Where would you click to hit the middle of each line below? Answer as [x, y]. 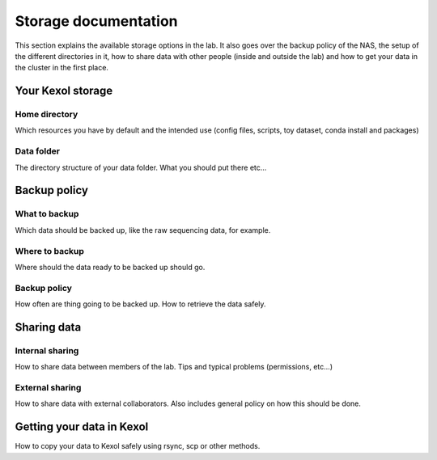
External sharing [48, 387]
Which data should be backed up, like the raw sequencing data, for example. [143, 230]
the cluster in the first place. [62, 68]
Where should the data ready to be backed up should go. [110, 267]
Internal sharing [47, 350]
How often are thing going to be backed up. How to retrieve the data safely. [140, 304]
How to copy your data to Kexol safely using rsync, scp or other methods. [138, 446]
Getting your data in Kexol [82, 427]
